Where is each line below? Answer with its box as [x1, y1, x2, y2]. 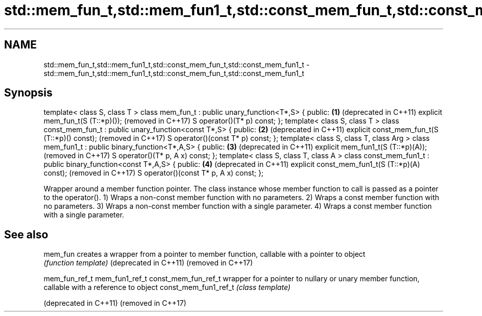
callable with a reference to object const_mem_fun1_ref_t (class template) [43, 283, 291, 292]
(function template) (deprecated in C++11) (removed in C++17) [43, 258, 253, 268]
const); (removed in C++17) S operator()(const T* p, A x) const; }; [43, 168, 264, 178]
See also [4, 228, 49, 241]
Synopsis [4, 86, 53, 100]
